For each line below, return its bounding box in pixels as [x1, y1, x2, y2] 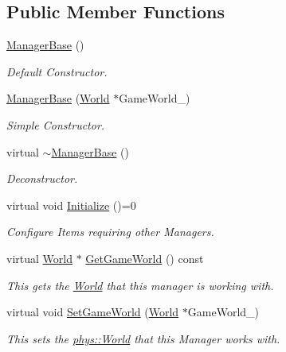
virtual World [6, 249, 72, 266]
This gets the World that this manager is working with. [6, 277, 274, 293]
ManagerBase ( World [6, 90, 110, 106]
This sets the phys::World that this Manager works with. [6, 330, 280, 346]
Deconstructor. [6, 170, 78, 187]
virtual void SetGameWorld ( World [6, 304, 179, 320]
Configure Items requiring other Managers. [6, 223, 214, 240]
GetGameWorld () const [85, 249, 204, 266]
